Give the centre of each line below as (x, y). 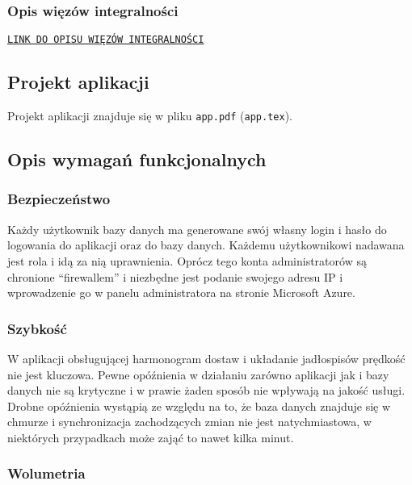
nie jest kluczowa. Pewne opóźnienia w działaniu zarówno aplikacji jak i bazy (198, 374)
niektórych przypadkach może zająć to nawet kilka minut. (151, 437)
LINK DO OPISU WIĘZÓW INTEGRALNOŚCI (106, 40)
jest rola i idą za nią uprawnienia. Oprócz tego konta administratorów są (187, 260)
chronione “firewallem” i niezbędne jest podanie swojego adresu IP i (175, 276)
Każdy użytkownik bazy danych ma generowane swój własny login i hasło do (197, 229)
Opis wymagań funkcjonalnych (137, 159)
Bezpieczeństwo (59, 199)
